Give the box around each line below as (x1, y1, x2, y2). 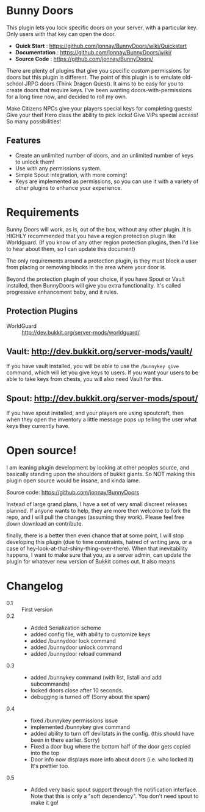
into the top (30, 749, 60, 756)
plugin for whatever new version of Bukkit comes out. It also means (6, 558, 176, 565)
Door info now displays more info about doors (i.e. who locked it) (30, 756, 194, 763)
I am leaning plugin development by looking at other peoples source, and (6, 464, 190, 471)
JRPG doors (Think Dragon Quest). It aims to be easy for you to (24, 80, 184, 87)
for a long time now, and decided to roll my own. (6, 93, 128, 100)
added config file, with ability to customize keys (30, 631, 151, 638)
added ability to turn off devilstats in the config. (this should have (30, 730, 194, 737)
